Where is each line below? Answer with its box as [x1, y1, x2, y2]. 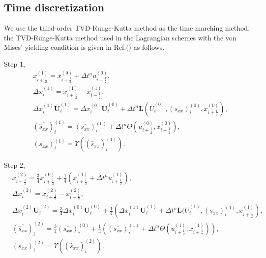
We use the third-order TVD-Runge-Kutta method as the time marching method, [4, 23, 250, 33]
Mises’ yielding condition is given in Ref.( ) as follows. [4, 42, 165, 52]
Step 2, [4, 160, 25, 170]
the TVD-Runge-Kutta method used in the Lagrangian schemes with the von [4, 32, 236, 42]
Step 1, [4, 58, 25, 69]
